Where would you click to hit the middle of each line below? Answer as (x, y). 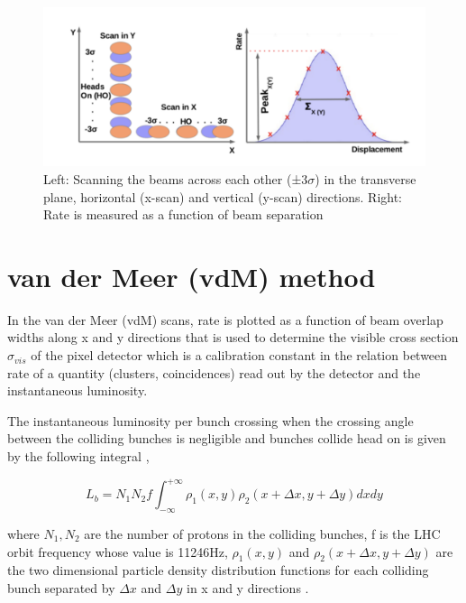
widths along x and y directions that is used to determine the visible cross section (233, 337)
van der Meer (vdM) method (192, 276)
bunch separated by (61, 587)
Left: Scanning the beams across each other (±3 (176, 178)
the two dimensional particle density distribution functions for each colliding (218, 570)
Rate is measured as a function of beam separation (183, 214)
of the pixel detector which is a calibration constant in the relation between (239, 355)
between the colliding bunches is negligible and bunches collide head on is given (227, 438)
